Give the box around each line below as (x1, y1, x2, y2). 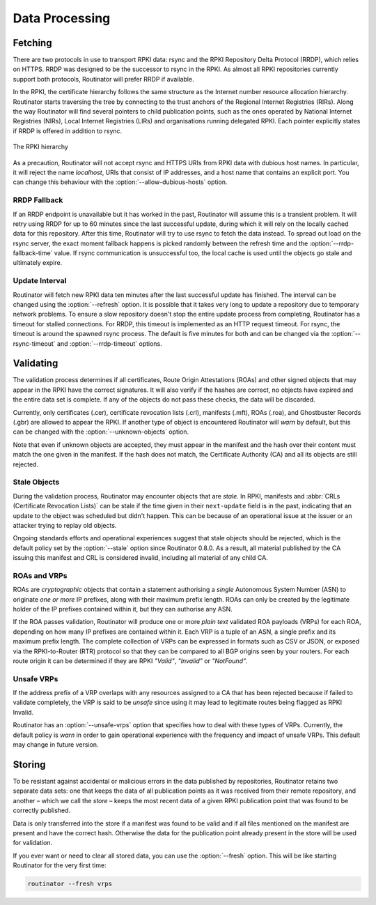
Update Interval (13, 276, 67, 286)
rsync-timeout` (13, 339, 56, 348)
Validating (13, 358, 58, 370)
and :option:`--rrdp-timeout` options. (56, 339, 163, 348)
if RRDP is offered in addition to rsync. (13, 126, 123, 135)
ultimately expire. (13, 259, 63, 267)
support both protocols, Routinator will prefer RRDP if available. (13, 75, 194, 83)
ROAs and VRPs (13, 570, 68, 580)
